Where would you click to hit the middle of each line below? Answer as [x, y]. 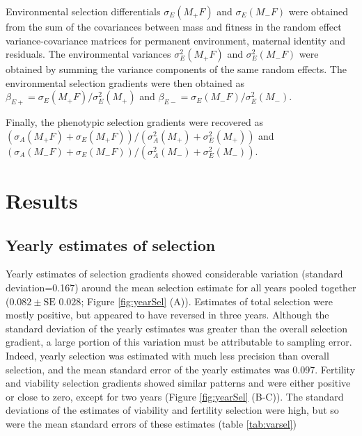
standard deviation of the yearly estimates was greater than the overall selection [176, 328]
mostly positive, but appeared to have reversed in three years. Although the [167, 315]
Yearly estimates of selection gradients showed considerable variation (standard [174, 274]
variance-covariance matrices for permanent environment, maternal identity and [176, 40]
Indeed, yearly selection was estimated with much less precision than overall [167, 355]
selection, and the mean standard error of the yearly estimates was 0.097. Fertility [181, 369]
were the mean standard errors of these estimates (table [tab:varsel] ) [151, 423]
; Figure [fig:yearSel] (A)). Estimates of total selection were [207, 301]
